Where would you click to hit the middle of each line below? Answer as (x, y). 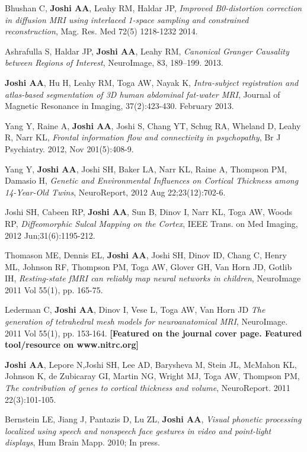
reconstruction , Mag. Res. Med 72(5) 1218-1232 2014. (101, 31)
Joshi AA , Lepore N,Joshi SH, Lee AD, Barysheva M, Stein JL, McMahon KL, (151, 364)
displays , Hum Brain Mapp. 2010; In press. (82, 442)
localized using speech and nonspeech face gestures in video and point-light (138, 430)
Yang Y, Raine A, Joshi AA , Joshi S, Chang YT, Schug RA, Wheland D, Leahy (153, 125)
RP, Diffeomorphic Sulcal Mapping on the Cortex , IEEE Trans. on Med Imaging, (151, 223)
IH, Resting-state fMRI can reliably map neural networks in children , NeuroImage (153, 278)
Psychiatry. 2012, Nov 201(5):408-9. (69, 148)
